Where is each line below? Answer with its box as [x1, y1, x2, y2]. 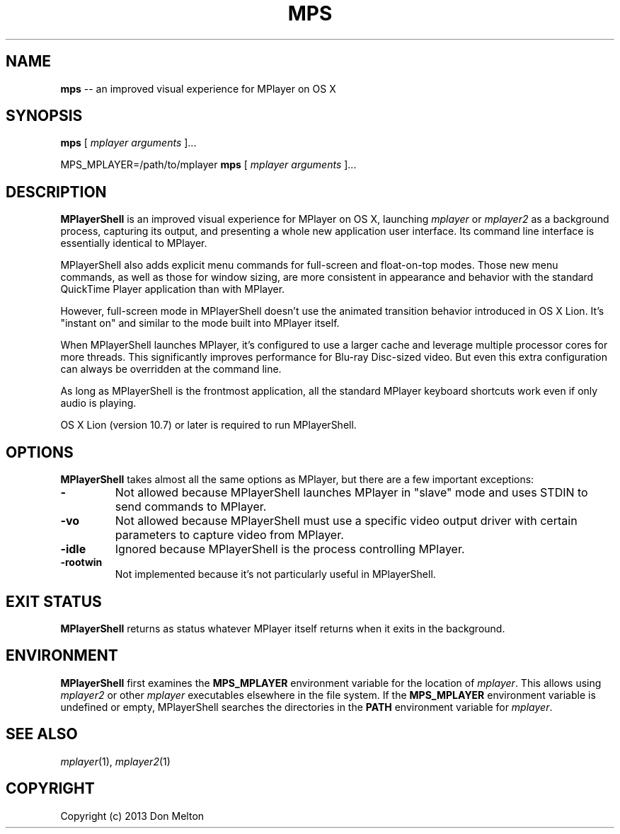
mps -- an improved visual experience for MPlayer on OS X [60, 82, 336, 95]
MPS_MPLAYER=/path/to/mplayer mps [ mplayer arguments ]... [60, 158, 357, 171]
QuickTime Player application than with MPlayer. [60, 283, 285, 296]
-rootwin [60, 556, 103, 569]
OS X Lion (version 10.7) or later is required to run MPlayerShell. [60, 419, 357, 432]
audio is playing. [60, 397, 137, 410]
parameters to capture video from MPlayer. [115, 528, 344, 543]
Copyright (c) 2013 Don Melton [60, 809, 205, 822]
